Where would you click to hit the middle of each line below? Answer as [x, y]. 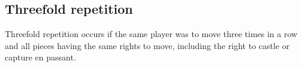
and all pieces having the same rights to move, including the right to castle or [147, 45]
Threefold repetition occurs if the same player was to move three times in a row [151, 34]
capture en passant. [40, 57]
